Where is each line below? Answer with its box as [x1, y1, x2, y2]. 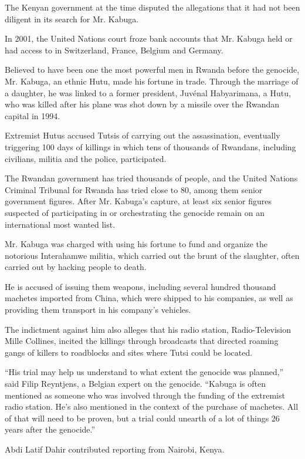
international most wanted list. [5, 218, 116, 230]
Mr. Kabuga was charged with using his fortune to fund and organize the [5, 238, 268, 250]
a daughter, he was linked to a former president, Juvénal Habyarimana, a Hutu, [5, 86, 291, 99]
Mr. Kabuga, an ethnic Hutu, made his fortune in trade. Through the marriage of [5, 75, 299, 87]
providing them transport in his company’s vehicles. [5, 303, 191, 316]
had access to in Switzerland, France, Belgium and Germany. [5, 43, 223, 56]
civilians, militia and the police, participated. [5, 152, 167, 164]
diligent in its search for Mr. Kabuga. [5, 12, 139, 25]
